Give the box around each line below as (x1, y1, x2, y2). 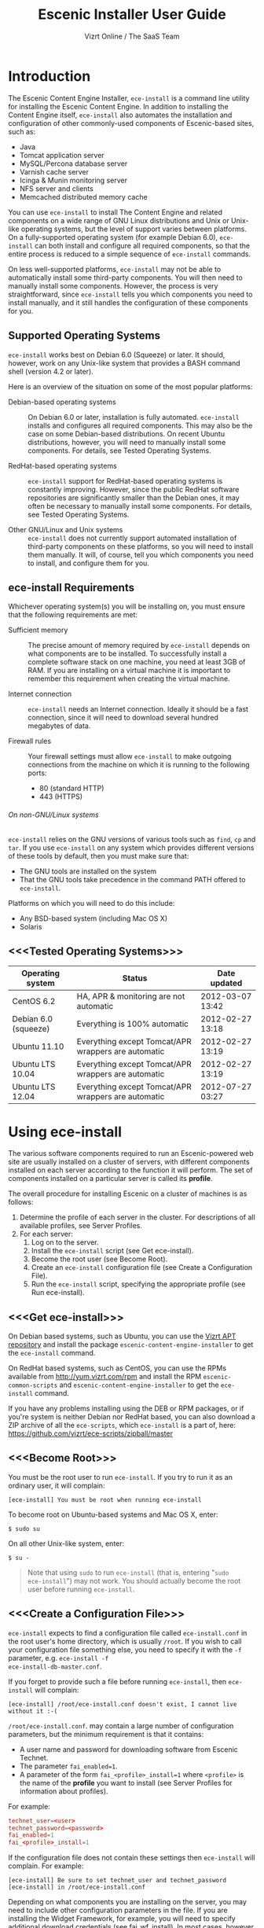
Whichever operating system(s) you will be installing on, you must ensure (8, 602, 246, 611)
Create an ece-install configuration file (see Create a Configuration (31, 1263, 253, 1272)
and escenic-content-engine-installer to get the (59, 1380, 219, 1389)
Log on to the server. (31, 1238, 99, 1247)
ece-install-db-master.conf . (8, 1661, 102, 1671)
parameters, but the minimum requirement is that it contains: (8, 1729, 204, 1739)
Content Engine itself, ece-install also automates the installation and (8, 110, 233, 120)
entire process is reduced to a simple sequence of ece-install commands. (8, 249, 251, 259)
